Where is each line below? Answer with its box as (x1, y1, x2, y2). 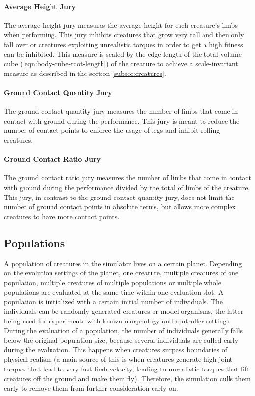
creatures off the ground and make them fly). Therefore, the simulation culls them (4, 373, 251, 383)
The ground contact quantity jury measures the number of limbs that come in (4, 106, 238, 116)
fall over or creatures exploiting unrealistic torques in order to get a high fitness (4, 39, 243, 49)
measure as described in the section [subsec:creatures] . (4, 68, 166, 78)
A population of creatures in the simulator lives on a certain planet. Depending (4, 258, 242, 268)
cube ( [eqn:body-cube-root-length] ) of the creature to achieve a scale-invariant (4, 58, 238, 69)
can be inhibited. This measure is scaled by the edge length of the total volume (4, 49, 242, 59)
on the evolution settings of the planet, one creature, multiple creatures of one (4, 268, 239, 278)
